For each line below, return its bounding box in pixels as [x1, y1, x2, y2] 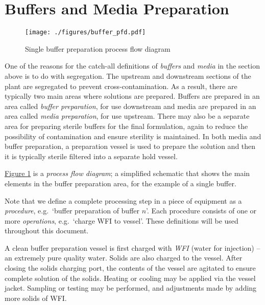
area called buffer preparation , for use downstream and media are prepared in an [5, 100, 256, 111]
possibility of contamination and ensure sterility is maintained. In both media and [5, 130, 261, 141]
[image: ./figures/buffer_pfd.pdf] [25, 29, 146, 36]
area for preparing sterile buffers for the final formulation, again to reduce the [5, 120, 248, 131]
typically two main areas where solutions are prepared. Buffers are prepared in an [5, 91, 260, 101]
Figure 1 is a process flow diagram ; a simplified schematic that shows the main [5, 168, 250, 179]
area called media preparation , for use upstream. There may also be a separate [5, 111, 250, 121]
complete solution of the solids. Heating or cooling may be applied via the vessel [5, 272, 256, 283]
